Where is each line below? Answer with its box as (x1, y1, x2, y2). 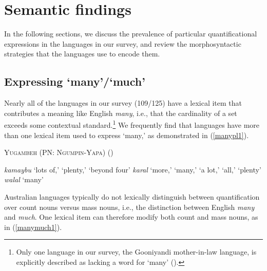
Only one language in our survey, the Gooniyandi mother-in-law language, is (16, 246, 257, 257)
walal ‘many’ (4, 174, 44, 185)
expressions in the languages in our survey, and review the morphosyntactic (4, 38, 241, 49)
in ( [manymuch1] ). (4, 221, 62, 232)
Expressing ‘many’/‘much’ (4, 73, 145, 89)
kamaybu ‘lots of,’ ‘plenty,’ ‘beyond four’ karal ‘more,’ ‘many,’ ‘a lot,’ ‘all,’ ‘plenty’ (4, 164, 261, 175)
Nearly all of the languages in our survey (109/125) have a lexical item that (4, 98, 242, 108)
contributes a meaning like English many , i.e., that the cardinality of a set (4, 107, 237, 118)
